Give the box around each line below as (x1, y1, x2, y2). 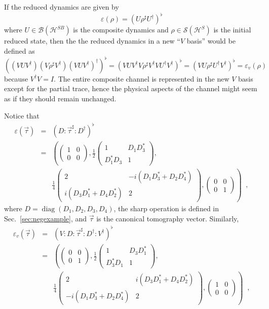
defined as (4, 45, 35, 56)
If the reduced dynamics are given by (4, 2, 119, 12)
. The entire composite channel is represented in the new (54, 73, 229, 84)
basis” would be (186, 35, 236, 46)
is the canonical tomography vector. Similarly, (96, 213, 239, 223)
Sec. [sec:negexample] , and (4, 213, 87, 223)
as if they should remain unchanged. (4, 93, 117, 103)
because (4, 73, 28, 84)
